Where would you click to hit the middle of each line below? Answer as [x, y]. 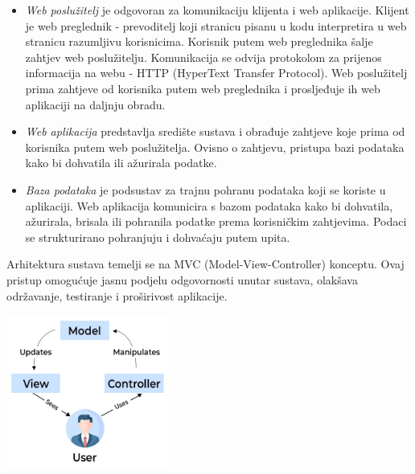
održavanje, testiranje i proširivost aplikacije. [117, 295]
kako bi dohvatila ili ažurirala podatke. [121, 163]
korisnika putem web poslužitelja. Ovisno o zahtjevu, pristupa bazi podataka [215, 147]
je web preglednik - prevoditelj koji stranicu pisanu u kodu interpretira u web [216, 25]
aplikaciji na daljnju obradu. [95, 104]
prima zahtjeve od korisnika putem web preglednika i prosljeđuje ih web [203, 88]
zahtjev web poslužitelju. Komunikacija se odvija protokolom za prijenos [203, 57]
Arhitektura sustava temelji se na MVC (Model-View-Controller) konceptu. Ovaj [205, 264]
